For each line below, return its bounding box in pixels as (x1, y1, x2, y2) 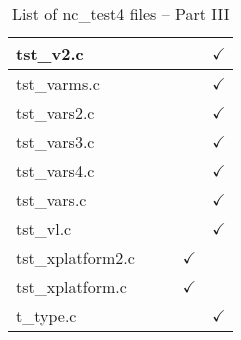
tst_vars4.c (16, 159, 95, 182)
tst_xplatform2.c (16, 246, 135, 269)
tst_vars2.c (16, 101, 95, 124)
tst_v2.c (16, 42, 84, 65)
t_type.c (16, 304, 77, 327)
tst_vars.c (16, 188, 87, 211)
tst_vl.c (16, 217, 72, 240)
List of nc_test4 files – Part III (11, 2, 230, 25)
